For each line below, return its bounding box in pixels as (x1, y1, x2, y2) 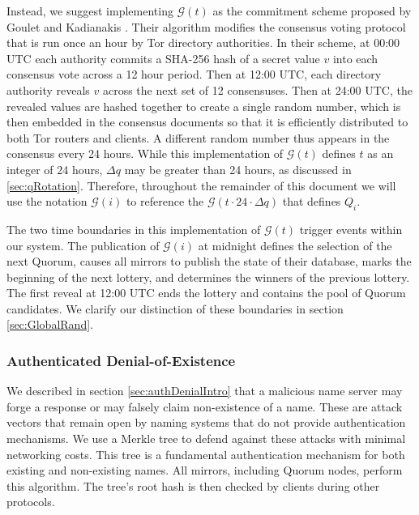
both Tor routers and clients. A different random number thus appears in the (6, 129, 390, 146)
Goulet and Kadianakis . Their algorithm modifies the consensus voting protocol (6, 18, 406, 35)
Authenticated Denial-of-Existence (6, 351, 236, 370)
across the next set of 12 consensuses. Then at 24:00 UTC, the (102, 81, 413, 98)
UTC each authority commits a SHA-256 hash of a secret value (6, 49, 320, 66)
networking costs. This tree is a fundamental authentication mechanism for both (6, 445, 405, 462)
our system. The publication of (6, 236, 160, 253)
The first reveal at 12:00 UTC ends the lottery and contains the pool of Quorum (6, 284, 406, 301)
